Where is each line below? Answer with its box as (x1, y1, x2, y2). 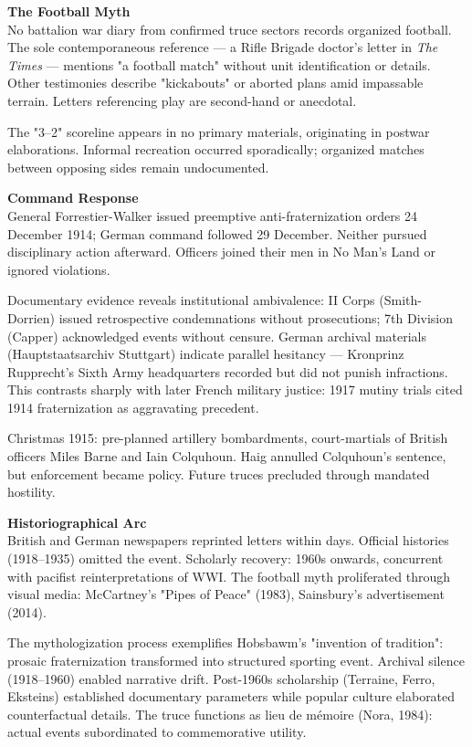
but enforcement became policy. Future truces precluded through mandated (7, 464, 430, 483)
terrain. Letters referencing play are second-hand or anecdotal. (7, 90, 357, 110)
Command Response (7, 188, 139, 207)
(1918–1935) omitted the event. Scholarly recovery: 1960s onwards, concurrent (7, 549, 444, 568)
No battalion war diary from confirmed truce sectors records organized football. (7, 19, 452, 38)
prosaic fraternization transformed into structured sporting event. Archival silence (7, 651, 465, 669)
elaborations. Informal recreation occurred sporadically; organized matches (7, 140, 425, 159)
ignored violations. (7, 259, 110, 279)
